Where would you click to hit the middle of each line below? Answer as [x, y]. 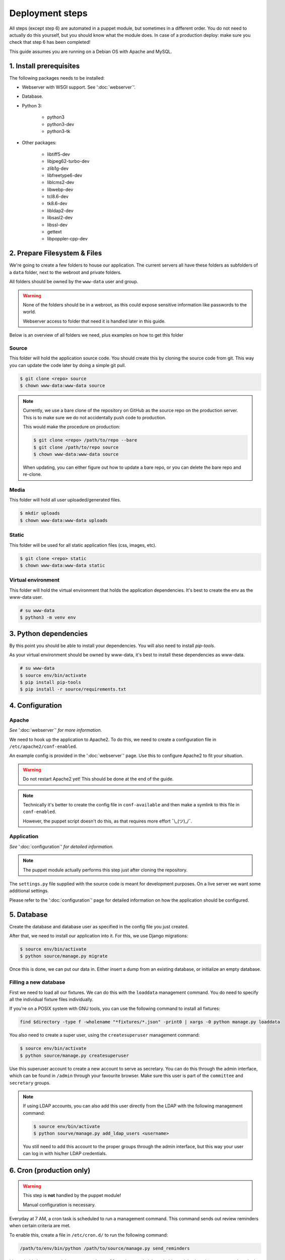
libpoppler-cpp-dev [67, 239]
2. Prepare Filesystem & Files [56, 253]
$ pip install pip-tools [51, 682]
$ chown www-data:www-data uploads [64, 520]
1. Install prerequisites [45, 66]
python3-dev [61, 124]
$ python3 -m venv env [48, 618]
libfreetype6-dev [65, 175]
